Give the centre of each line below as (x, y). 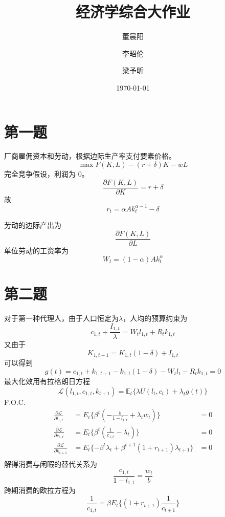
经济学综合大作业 (133, 12)
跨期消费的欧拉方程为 (40, 490)
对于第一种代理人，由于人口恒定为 (61, 318)
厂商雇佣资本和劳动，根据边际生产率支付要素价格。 (90, 156)
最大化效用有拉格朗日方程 (47, 381)
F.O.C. (15, 402)
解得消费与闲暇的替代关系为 (51, 464)
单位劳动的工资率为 (36, 250)
